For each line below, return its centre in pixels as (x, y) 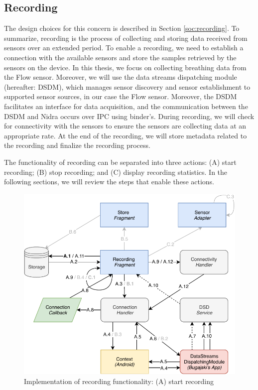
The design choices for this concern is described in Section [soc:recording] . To (122, 28)
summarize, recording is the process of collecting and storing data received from (126, 38)
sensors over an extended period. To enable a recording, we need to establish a (124, 48)
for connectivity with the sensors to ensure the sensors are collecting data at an (125, 126)
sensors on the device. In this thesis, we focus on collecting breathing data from (125, 67)
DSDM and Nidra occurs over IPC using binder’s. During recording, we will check (129, 116)
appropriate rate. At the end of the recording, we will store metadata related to (126, 135)
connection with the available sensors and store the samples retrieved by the (120, 57)
